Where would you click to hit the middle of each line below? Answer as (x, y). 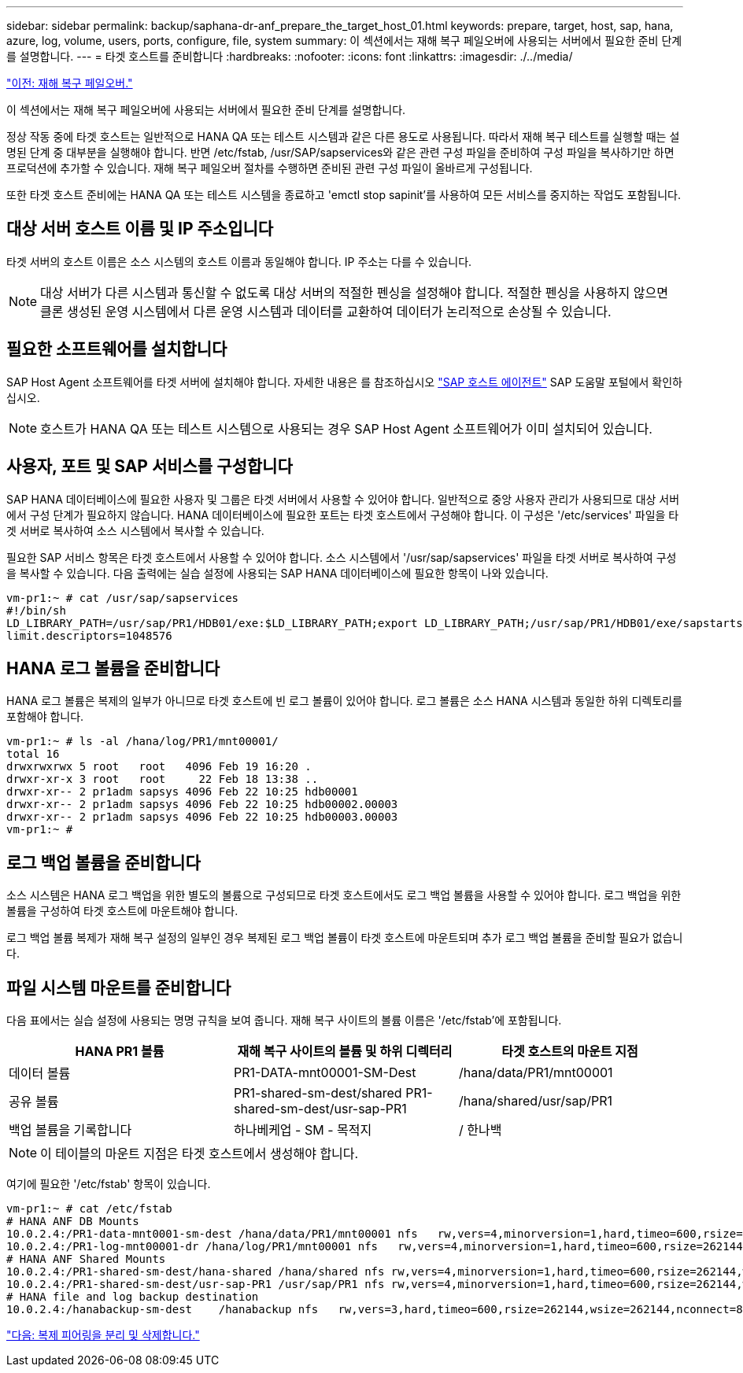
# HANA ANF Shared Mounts (86, 1259)
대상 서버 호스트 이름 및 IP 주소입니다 (140, 229)
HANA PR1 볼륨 (120, 1052)
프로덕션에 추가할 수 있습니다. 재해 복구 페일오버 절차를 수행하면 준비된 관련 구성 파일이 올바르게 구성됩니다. (270, 168)
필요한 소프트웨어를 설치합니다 (117, 349)
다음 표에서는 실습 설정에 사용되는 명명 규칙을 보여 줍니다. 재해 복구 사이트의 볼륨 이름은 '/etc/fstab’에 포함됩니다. (284, 1021)
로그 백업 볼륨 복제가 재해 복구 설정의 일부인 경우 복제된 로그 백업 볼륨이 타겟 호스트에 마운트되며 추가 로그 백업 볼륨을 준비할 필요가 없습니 (345, 938)
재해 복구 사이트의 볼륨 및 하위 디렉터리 (345, 1052)
